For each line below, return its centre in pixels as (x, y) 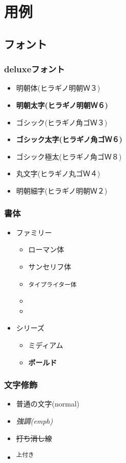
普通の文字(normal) (48, 404)
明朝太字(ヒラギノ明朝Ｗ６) (62, 105)
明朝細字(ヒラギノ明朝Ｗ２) (62, 190)
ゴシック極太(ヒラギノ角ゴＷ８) (69, 156)
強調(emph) (34, 420)
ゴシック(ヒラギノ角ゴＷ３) (62, 122)
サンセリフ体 (50, 266)
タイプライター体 (53, 284)
